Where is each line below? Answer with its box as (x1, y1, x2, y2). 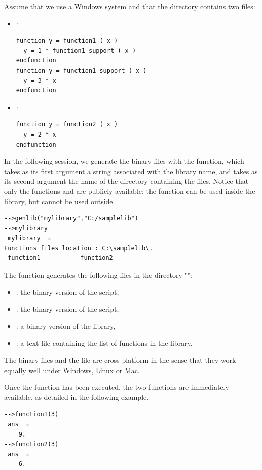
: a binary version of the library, (16, 320, 116, 331)
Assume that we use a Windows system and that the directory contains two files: (4, 1, 255, 11)
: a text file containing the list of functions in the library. (16, 338, 193, 348)
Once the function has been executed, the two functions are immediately (4, 382, 229, 392)
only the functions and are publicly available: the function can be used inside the (4, 185, 255, 196)
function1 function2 (8, 254, 113, 262)
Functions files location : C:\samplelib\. (4, 244, 153, 252)
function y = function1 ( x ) (16, 37, 118, 45)
